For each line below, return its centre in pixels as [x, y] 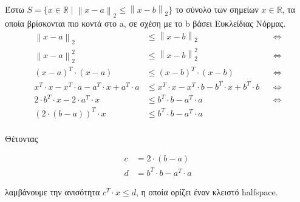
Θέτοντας [22, 138]
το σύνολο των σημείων [217, 9]
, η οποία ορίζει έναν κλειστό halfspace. [207, 191]
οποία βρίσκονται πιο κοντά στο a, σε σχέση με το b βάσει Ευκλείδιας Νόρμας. [145, 23]
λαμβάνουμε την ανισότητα [53, 191]
